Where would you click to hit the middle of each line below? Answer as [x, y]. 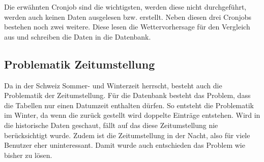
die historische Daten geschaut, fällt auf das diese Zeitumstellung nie [111, 125]
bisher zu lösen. [28, 155]
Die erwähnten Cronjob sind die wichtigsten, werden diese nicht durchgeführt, [125, 7]
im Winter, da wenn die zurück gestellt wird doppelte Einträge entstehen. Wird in [132, 115]
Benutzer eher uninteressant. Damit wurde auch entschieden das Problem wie [125, 145]
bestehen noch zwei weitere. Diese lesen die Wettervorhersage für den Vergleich [127, 27]
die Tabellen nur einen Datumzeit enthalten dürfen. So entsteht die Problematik [129, 105]
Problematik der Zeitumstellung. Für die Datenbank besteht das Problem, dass [127, 95]
